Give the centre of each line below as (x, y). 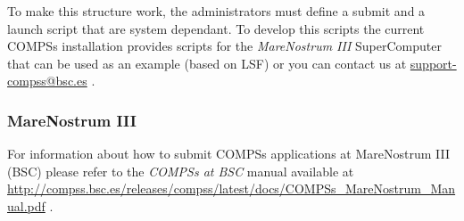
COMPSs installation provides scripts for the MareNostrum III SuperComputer (224, 46)
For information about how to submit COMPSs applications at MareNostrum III (228, 154)
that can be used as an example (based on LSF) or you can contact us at (207, 63)
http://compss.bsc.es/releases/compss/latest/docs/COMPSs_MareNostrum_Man (232, 188)
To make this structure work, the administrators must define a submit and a (216, 11)
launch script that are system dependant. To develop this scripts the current (216, 28)
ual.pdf (26, 205)
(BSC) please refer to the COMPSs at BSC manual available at (181, 171)
